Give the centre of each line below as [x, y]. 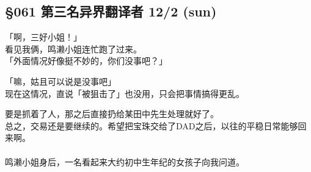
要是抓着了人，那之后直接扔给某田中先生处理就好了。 [112, 114]
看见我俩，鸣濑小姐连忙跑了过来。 [73, 48]
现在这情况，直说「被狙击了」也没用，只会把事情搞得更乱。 [125, 93]
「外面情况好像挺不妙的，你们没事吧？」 [86, 61]
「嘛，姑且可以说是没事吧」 [60, 81]
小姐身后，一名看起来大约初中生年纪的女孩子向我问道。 [133, 161]
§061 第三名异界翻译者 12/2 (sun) [111, 11]
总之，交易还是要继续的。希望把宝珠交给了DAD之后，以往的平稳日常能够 [152, 125]
